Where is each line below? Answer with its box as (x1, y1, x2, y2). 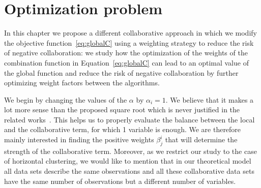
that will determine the (165, 134, 238, 145)
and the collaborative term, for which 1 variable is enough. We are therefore (4, 124, 241, 135)
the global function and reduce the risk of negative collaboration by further (4, 67, 239, 78)
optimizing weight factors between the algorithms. (4, 77, 160, 88)
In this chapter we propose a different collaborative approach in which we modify (4, 27, 257, 38)
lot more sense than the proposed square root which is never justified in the (4, 104, 240, 115)
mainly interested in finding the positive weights (4, 134, 154, 145)
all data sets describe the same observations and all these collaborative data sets (4, 166, 254, 176)
